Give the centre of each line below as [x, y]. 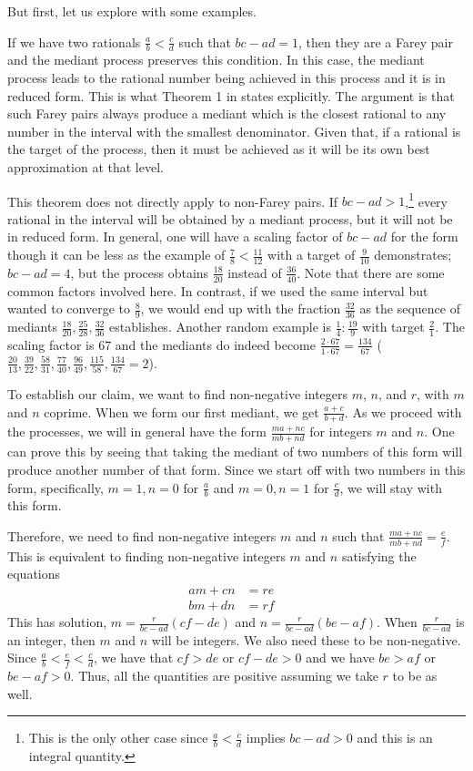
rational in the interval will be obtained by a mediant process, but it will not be [230, 218]
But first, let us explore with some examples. [132, 11]
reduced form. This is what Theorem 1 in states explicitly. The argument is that [231, 95]
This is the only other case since [118, 738]
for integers [341, 432]
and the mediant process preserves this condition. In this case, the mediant [216, 60]
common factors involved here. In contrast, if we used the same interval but [218, 290]
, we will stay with [391, 487]
